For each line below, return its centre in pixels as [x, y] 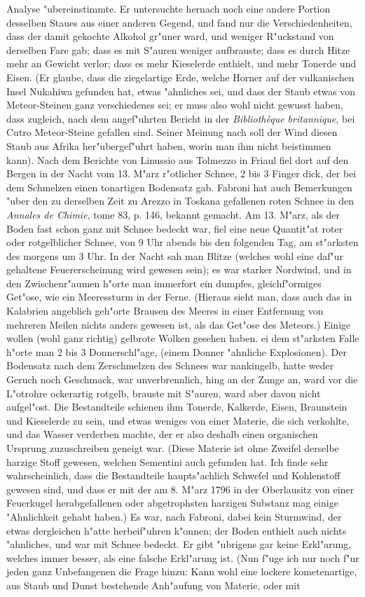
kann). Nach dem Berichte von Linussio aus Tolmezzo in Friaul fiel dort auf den [178, 159]
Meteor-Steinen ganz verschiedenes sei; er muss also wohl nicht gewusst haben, [175, 105]
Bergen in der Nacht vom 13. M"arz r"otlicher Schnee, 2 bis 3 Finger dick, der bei [181, 173]
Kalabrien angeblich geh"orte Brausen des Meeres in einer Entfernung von [165, 311]
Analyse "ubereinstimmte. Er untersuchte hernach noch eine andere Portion [168, 8]
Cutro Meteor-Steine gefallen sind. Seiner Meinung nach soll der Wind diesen [172, 132]
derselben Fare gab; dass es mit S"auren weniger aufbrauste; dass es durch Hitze [178, 49]
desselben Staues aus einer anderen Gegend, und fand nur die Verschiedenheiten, [179, 22]
